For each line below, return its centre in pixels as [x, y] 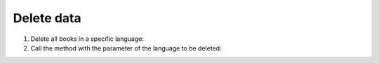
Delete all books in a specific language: [87, 39]
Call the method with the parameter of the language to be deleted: [126, 48]
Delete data [47, 18]
